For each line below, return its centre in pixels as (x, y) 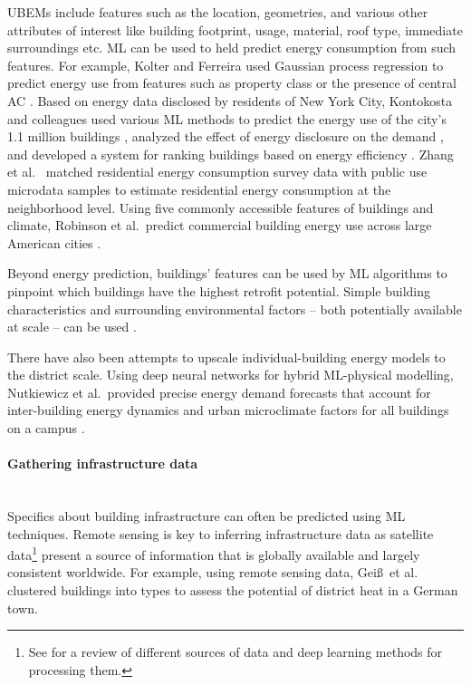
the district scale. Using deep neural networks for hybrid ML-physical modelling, (231, 375)
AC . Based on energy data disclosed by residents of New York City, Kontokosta (230, 100)
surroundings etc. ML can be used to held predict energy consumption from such (232, 48)
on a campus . (46, 428)
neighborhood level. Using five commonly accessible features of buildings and (221, 207)
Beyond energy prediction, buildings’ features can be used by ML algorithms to (227, 273)
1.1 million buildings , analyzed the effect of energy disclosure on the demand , (226, 136)
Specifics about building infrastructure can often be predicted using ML (207, 516)
